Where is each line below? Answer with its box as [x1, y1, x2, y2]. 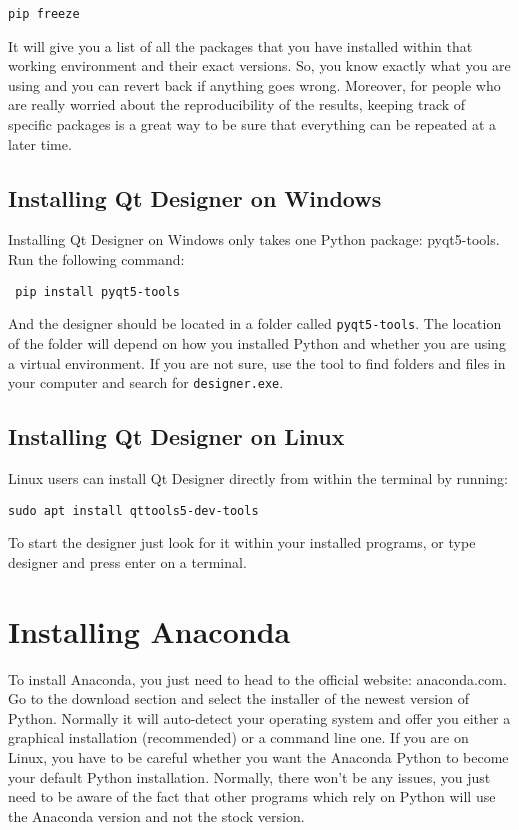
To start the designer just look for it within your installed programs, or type [8, 532, 476, 553]
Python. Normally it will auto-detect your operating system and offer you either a [8, 707, 511, 728]
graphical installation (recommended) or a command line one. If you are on [8, 727, 469, 748]
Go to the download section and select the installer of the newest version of [8, 688, 469, 709]
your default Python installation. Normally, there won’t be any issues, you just [8, 766, 491, 787]
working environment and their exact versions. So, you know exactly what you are [8, 55, 511, 76]
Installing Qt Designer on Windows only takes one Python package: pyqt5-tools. [8, 229, 500, 250]
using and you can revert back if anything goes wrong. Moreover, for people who [8, 74, 501, 95]
